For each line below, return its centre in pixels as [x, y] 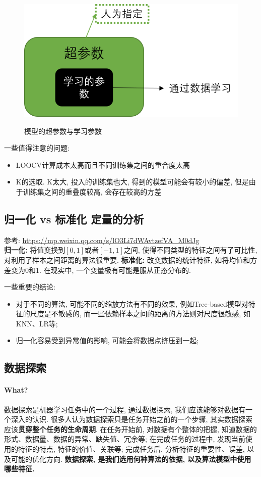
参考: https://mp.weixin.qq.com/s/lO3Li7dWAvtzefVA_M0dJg [102, 240]
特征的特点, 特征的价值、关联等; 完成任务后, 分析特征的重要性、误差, [131, 449]
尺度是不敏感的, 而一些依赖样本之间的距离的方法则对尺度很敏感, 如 [140, 314]
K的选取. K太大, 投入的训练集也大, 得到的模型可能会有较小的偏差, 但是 [132, 182]
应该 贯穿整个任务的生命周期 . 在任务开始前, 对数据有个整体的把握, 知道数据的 [130, 429]
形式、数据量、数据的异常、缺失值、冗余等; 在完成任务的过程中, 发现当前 [125, 439]
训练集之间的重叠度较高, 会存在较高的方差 [92, 191]
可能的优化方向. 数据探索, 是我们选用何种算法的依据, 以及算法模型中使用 [131, 459]
